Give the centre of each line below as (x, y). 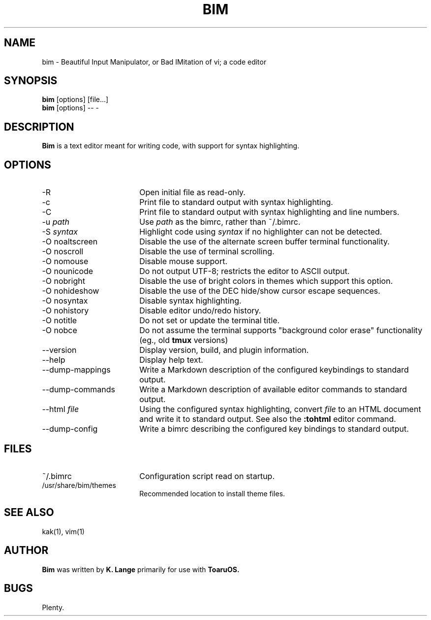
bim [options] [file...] (75, 100)
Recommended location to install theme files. (212, 493)
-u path (56, 222)
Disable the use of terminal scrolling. (207, 252)
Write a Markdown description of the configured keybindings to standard (274, 370)
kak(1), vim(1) (63, 531)
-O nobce (60, 330)
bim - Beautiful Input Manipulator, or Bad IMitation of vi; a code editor (154, 62)
